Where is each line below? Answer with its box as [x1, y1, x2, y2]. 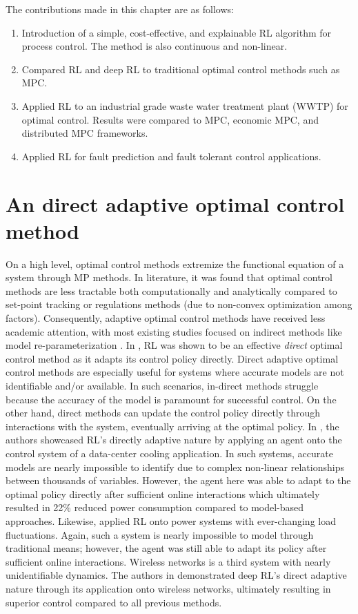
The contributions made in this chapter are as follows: [6, 2, 234, 16]
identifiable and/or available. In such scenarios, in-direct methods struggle [6, 378, 319, 392]
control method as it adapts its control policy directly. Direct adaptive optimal [6, 351, 339, 365]
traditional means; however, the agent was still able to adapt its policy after [6, 541, 327, 555]
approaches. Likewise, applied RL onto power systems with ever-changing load [6, 513, 336, 528]
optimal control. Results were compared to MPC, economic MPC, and [21, 112, 319, 126]
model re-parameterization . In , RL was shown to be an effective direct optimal [6, 338, 343, 352]
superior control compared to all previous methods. [6, 595, 222, 609]
